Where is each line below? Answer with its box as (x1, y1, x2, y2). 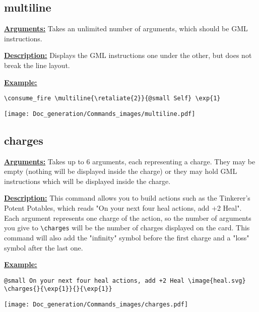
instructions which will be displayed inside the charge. (4, 175, 171, 186)
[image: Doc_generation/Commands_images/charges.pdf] (4, 301, 188, 308)
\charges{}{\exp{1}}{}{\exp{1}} (4, 285, 112, 293)
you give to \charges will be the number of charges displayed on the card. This (4, 222, 250, 233)
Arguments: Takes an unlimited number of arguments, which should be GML (4, 23, 248, 34)
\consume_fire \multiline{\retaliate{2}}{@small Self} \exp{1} (4, 95, 221, 102)
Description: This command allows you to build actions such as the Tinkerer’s (4, 193, 250, 203)
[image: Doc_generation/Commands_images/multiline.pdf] (4, 110, 196, 117)
